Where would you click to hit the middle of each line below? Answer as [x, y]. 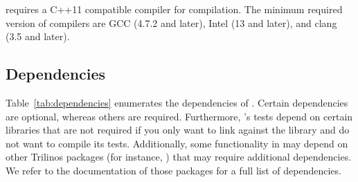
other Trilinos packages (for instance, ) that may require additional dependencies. [179, 157]
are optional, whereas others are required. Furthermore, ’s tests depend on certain [179, 116]
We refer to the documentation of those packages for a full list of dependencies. [173, 170]
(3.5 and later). [38, 36]
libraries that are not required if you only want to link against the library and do [178, 130]
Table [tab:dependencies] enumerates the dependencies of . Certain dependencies [177, 102]
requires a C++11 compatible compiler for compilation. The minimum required [174, 9]
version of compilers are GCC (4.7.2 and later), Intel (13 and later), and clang [171, 22]
